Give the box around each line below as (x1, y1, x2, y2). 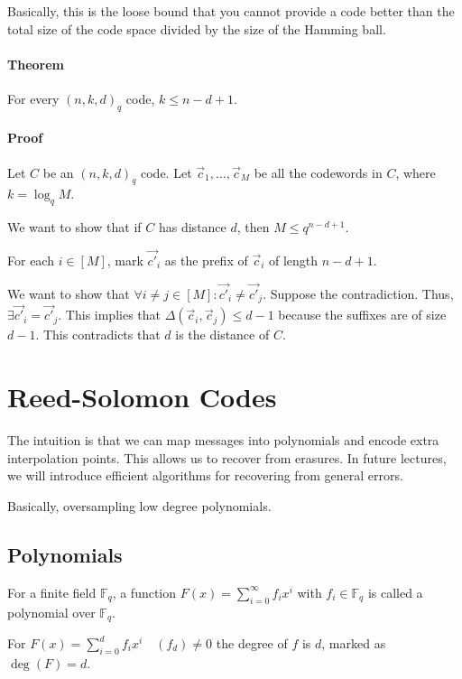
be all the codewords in (254, 163, 383, 181)
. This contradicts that (35, 325, 161, 344)
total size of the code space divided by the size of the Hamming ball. (7, 19, 386, 38)
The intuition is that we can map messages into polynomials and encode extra (7, 431, 439, 450)
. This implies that (58, 305, 162, 324)
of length (269, 250, 319, 269)
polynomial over (7, 602, 96, 621)
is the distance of (175, 325, 270, 344)
